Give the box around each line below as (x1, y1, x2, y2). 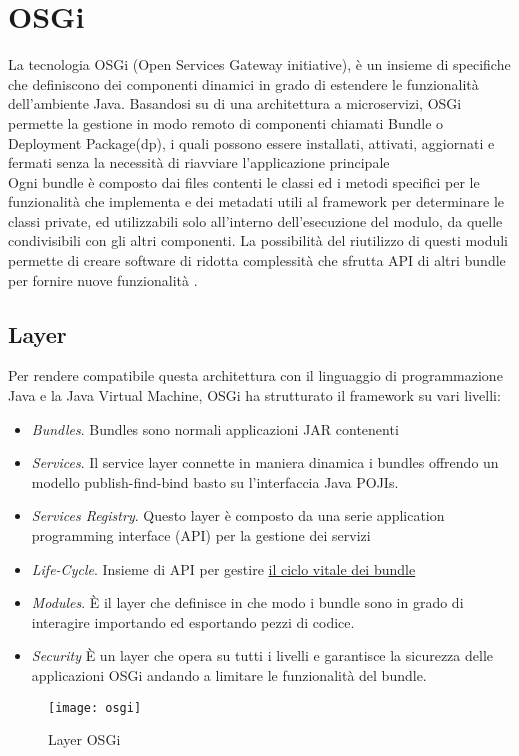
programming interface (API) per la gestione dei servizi (31, 525, 371, 546)
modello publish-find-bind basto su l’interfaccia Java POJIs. (31, 471, 399, 492)
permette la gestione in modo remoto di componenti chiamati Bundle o (8, 112, 444, 133)
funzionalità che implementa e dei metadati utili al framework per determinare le (8, 191, 505, 212)
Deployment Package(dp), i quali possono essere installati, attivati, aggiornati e (8, 132, 495, 153)
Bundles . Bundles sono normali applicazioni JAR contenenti (31, 418, 399, 439)
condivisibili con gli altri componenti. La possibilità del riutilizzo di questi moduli (8, 230, 508, 251)
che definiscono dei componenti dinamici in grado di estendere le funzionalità (8, 73, 479, 94)
